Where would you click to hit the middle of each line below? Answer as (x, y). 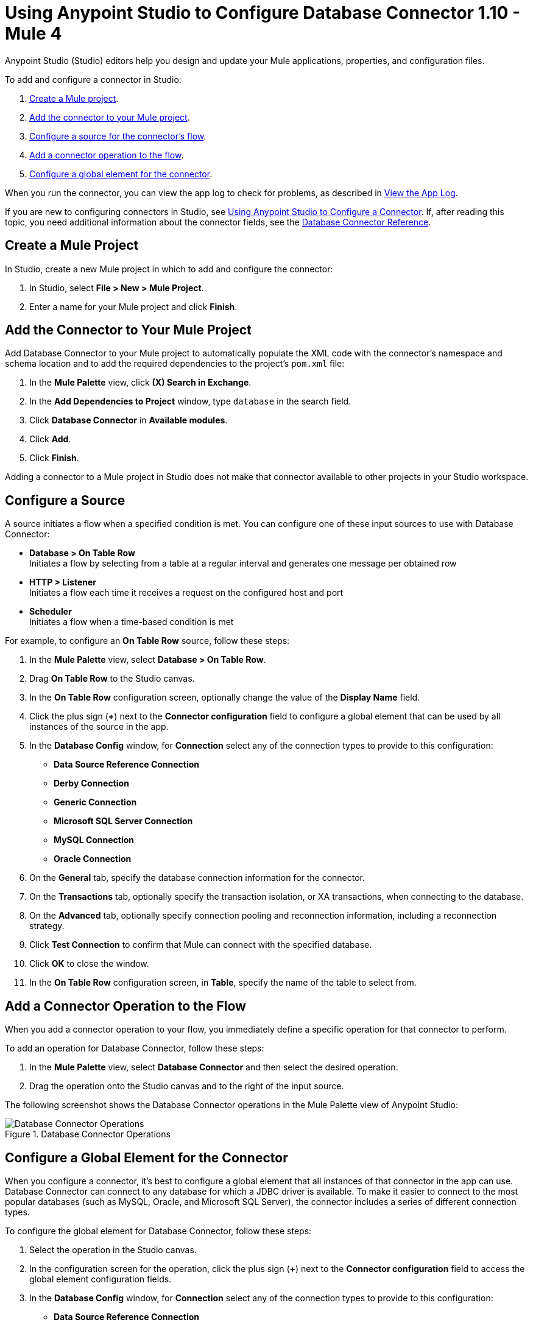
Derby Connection (91, 783)
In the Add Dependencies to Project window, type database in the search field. (190, 401)
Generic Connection (95, 802)
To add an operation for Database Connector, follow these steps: (135, 1048)
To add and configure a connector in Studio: (93, 79)
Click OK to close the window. (89, 964)
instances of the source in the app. (99, 727)
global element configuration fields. (101, 1279)
